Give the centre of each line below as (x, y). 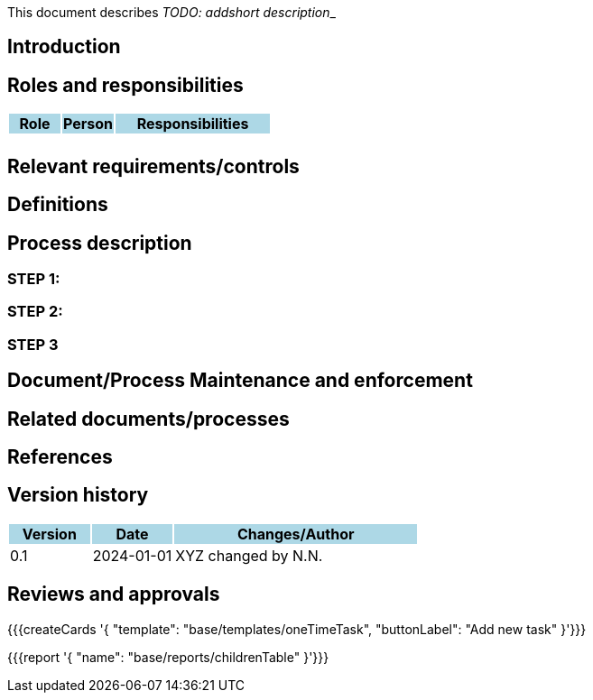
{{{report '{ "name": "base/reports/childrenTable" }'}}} (168, 657)
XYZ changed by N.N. (249, 555)
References (60, 456)
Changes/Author (296, 534)
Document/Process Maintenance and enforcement (240, 381)
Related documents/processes (148, 419)
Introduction (64, 47)
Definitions (58, 205)
